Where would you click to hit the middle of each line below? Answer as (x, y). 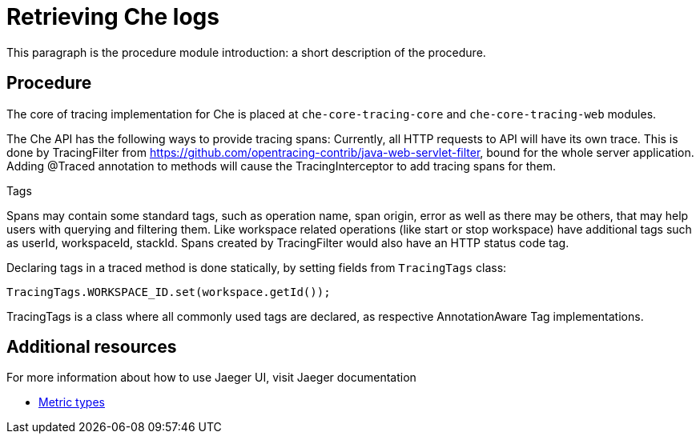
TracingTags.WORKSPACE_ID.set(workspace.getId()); (169, 292)
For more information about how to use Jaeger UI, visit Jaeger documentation (211, 378)
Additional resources (92, 347)
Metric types (72, 402)
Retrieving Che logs (113, 17)
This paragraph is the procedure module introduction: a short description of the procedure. (246, 52)
